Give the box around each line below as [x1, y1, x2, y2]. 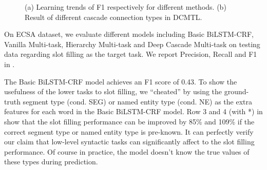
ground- [224, 86, 249, 97]
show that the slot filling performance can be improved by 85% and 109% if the [4, 116, 255, 126]
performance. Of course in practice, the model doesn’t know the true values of [4, 146, 250, 157]
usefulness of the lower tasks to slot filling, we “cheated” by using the [4, 86, 222, 97]
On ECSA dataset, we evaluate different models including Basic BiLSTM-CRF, [4, 29, 254, 39]
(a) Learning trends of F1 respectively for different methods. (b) [25, 2, 226, 12]
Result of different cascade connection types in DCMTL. [25, 11, 202, 22]
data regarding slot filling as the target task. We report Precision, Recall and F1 [4, 49, 257, 59]
